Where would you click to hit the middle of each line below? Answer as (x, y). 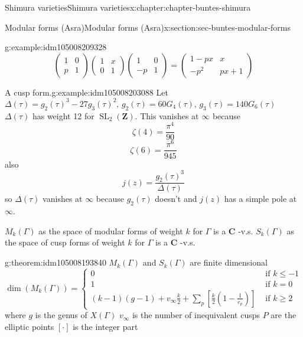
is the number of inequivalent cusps (196, 315)
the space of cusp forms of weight (65, 242)
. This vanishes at (167, 115)
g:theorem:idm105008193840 (56, 262)
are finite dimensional (229, 262)
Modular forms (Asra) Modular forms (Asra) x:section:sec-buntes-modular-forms (148, 27)
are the (284, 315)
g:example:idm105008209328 (56, 47)
